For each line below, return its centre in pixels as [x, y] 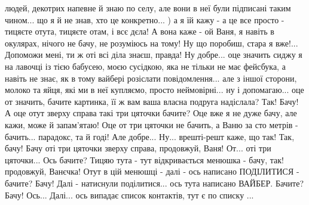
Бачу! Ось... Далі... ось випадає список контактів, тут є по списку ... [129, 195]
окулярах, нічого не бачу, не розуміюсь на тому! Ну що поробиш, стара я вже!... [152, 43]
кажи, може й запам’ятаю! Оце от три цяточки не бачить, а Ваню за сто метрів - [152, 124]
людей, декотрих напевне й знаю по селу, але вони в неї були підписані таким [148, 8]
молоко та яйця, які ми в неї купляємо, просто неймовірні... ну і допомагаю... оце [154, 90]
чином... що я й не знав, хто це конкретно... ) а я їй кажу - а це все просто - [145, 19]
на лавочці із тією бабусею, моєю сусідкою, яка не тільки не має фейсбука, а [145, 66]
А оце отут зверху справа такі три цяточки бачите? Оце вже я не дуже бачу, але [151, 113]
